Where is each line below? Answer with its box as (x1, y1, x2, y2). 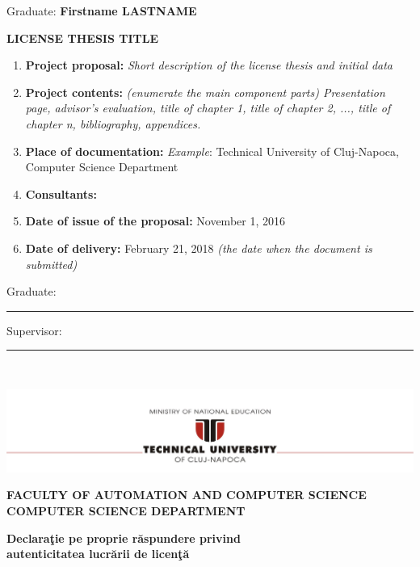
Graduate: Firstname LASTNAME (6, 2, 197, 19)
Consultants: (25, 185, 97, 202)
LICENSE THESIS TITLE (6, 29, 159, 46)
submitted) (25, 255, 78, 272)
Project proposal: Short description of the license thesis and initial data (25, 57, 393, 73)
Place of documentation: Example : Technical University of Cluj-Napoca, (25, 142, 399, 159)
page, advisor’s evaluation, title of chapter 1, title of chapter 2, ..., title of (25, 99, 391, 116)
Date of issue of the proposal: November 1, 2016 (25, 212, 285, 229)
